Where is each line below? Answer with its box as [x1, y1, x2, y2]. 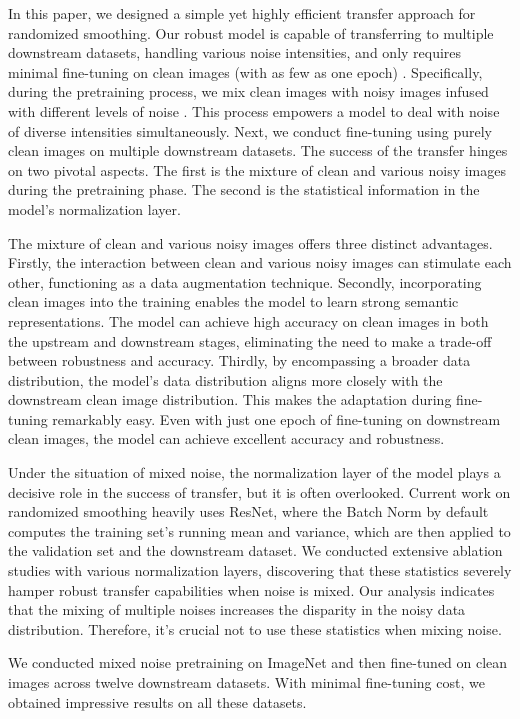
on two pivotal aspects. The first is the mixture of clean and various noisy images [8, 159, 507, 180]
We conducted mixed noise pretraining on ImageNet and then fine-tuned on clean [8, 652, 508, 673]
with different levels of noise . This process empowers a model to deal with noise [8, 100, 500, 121]
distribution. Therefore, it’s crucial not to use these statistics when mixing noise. [8, 618, 502, 639]
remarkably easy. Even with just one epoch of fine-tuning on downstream [52, 408, 501, 429]
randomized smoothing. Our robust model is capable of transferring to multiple [8, 22, 494, 43]
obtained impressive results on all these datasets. [8, 691, 307, 712]
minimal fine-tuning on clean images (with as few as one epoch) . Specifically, [8, 61, 483, 82]
